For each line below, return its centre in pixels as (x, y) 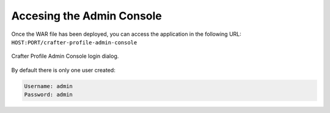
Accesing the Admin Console (86, 16)
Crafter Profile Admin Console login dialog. (65, 56)
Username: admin (49, 86)
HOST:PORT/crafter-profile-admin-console (74, 42)
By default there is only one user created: (63, 70)
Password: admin (49, 95)
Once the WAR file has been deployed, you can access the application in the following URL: (126, 34)
